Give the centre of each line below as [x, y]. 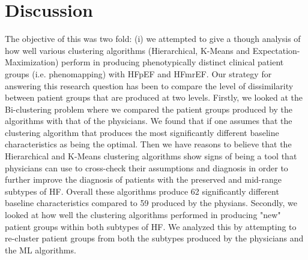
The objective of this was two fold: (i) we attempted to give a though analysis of [153, 39]
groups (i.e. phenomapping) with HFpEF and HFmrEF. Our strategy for [138, 73]
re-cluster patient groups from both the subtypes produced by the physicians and [154, 238]
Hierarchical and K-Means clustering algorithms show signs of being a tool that [151, 156]
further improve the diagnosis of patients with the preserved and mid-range [143, 179]
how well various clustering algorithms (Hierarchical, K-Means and [128, 50]
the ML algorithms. [41, 250]
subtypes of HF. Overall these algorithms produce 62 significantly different [142, 191]
